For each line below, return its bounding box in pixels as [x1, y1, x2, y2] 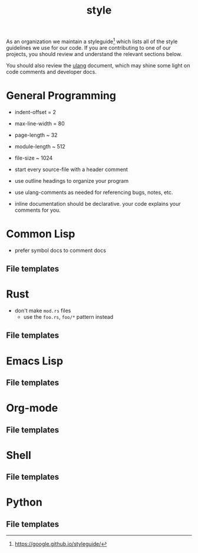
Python [6, 496, 42, 509]
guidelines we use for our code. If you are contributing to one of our [6, 44, 171, 51]
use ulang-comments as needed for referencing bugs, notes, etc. [14, 189, 173, 196]
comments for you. [14, 206, 61, 214]
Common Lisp [6, 227, 75, 240]
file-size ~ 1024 [14, 154, 53, 161]
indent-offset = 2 [14, 108, 56, 115]
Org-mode [6, 402, 58, 415]
